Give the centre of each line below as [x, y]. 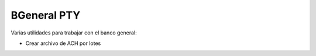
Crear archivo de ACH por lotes [63, 43]
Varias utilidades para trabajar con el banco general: [74, 33]
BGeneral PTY [46, 15]
